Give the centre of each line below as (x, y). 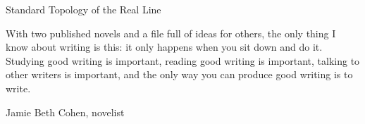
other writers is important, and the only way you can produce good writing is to (179, 74)
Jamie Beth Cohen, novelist (65, 112)
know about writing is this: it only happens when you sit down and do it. (164, 47)
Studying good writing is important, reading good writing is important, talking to (183, 60)
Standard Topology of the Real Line (83, 9)
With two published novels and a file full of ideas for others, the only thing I (171, 33)
